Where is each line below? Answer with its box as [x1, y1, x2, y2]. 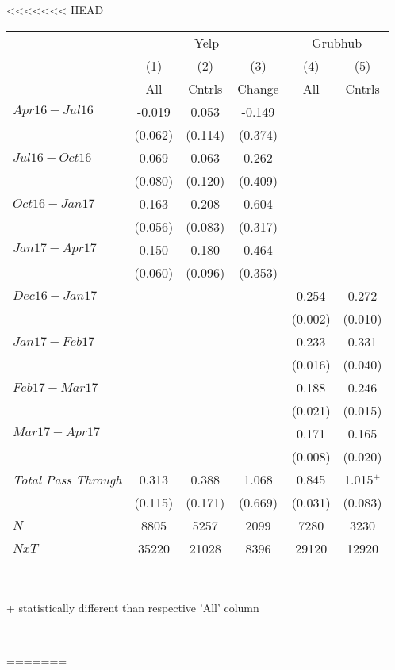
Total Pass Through [13, 469, 122, 488]
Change [237, 78, 279, 98]
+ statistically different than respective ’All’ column [6, 599, 259, 616]
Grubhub [312, 33, 362, 52]
